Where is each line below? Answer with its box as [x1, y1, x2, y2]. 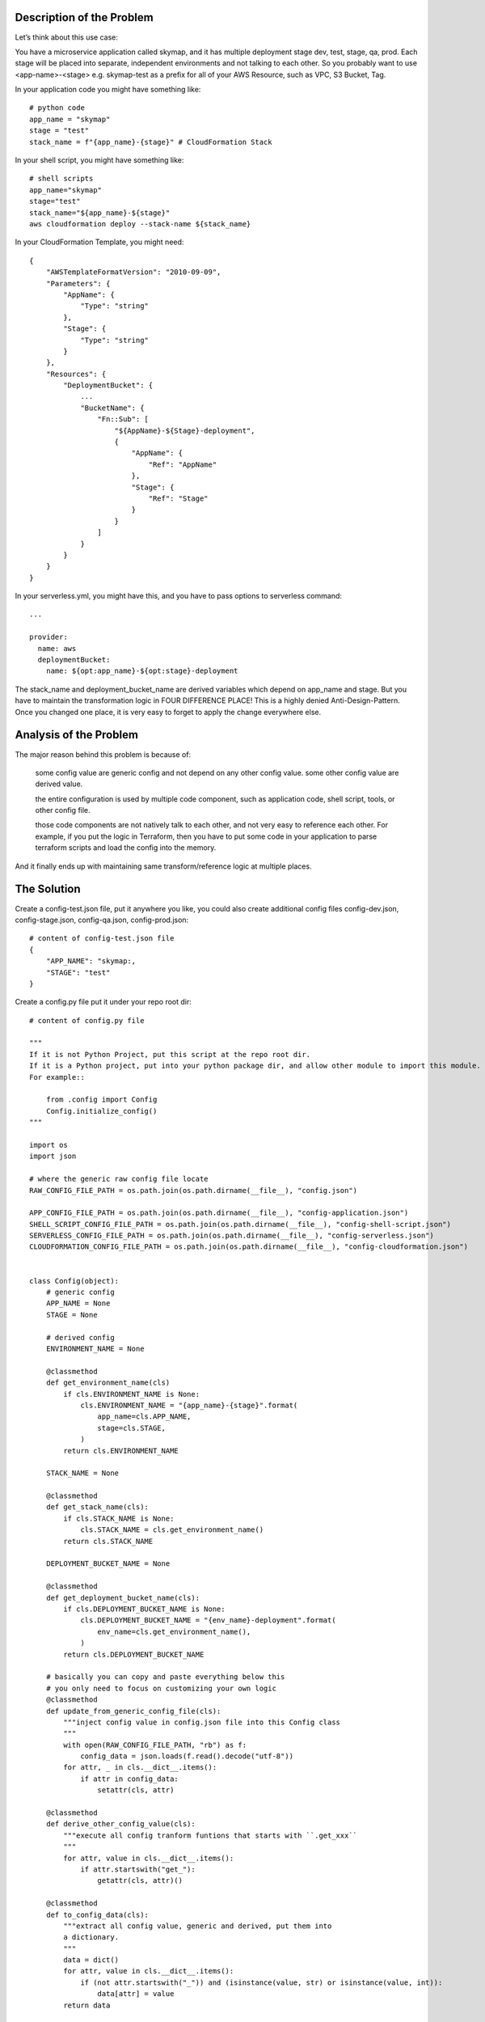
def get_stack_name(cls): [45, 1503, 150, 1512]
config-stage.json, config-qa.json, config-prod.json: [15, 915, 189, 924]
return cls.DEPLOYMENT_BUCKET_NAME [63, 1650, 205, 1659]
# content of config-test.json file [29, 934, 175, 943]
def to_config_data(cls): [45, 1910, 150, 1919]
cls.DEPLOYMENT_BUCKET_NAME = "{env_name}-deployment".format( [80, 1616, 336, 1625]
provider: [29, 632, 68, 642]
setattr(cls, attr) [97, 1786, 175, 1795]
